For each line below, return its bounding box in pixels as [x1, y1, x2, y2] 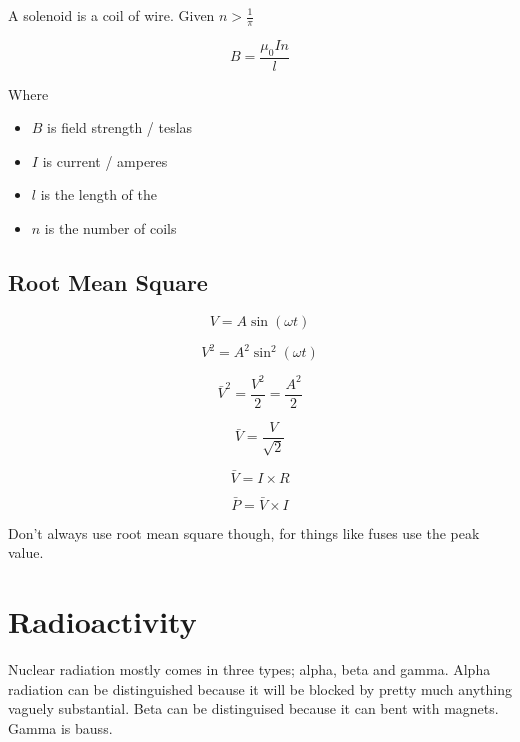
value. [8, 542, 44, 563]
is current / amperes [42, 150, 168, 171]
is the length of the [40, 184, 157, 205]
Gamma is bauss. [8, 717, 113, 738]
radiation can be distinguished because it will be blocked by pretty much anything [8, 678, 512, 699]
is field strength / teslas [47, 117, 193, 138]
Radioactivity [8, 601, 197, 642]
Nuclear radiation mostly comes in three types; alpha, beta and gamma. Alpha [8, 659, 491, 680]
